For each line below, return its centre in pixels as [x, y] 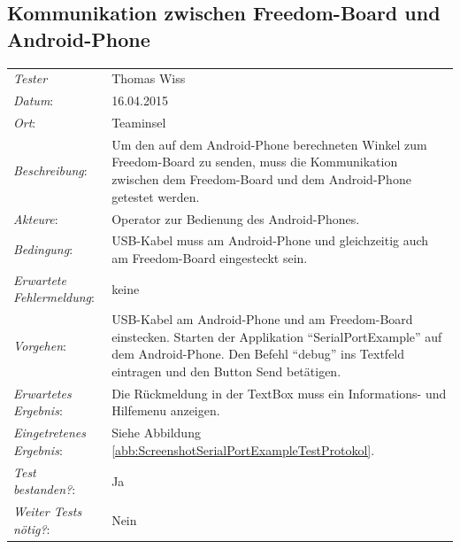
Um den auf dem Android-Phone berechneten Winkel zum [269, 144]
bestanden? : [45, 489]
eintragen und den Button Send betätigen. [226, 371]
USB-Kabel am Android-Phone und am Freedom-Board [262, 319]
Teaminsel [139, 123]
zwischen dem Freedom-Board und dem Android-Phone [261, 179]
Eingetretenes [50, 433]
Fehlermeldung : [54, 297]
